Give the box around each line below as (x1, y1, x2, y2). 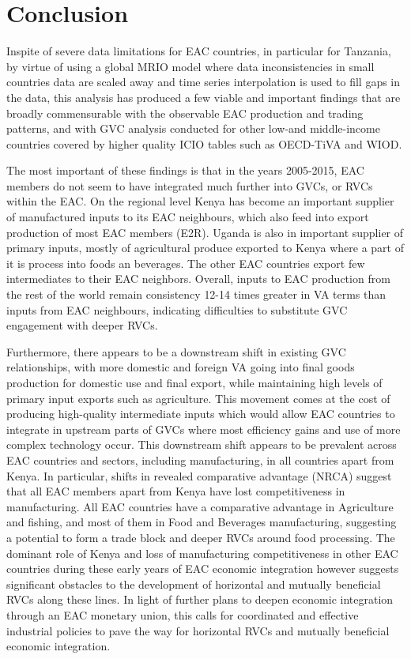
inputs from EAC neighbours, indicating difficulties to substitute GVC (6, 301, 348, 318)
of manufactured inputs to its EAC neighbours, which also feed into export (6, 209, 369, 225)
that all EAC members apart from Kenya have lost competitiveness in (6, 483, 345, 499)
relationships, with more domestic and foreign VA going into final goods (6, 359, 355, 375)
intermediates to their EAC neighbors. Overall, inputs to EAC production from (6, 270, 390, 287)
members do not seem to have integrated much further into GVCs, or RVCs (6, 177, 373, 194)
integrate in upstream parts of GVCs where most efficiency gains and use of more (6, 420, 401, 437)
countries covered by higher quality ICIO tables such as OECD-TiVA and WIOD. (6, 135, 402, 152)
